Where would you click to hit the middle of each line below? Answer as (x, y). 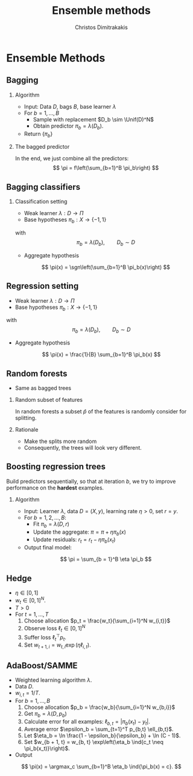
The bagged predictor (42, 147)
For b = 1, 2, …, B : (45, 517)
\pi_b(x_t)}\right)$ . (47, 749)
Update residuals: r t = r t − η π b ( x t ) (74, 540)
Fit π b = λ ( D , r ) (51, 525)
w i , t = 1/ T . (27, 694)
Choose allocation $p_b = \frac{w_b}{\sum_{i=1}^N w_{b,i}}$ (100, 707)
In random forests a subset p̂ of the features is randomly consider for (101, 411)
